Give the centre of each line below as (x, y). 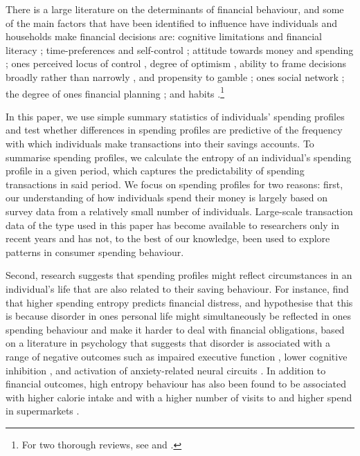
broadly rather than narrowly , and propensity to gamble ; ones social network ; (175, 76)
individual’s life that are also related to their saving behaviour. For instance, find (177, 288)
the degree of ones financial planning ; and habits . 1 (115, 92)
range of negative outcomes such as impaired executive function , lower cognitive (177, 356)
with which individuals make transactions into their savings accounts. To (160, 143)
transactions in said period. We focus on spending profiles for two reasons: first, (174, 184)
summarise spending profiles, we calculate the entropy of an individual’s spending (179, 157)
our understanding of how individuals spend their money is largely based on (166, 198)
